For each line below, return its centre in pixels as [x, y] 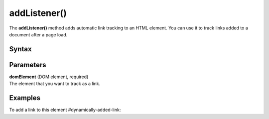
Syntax [20, 49]
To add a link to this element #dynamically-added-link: [65, 110]
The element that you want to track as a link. [55, 84]
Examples [25, 98]
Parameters [28, 65]
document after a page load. [38, 34]
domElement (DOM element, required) [49, 77]
